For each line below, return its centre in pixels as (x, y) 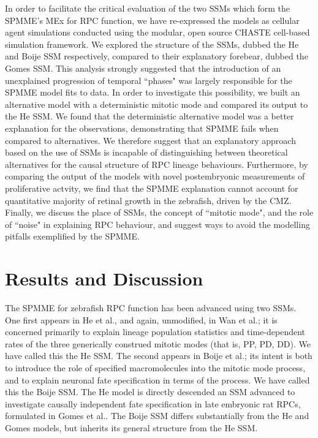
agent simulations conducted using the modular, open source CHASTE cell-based (157, 32)
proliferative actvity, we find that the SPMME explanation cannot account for (152, 188)
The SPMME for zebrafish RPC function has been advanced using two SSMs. (151, 308)
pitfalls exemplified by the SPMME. (72, 236)
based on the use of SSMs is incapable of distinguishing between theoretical (146, 152)
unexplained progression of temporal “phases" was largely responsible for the (149, 80)
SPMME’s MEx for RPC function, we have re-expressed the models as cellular (152, 20)
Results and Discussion (104, 278)
